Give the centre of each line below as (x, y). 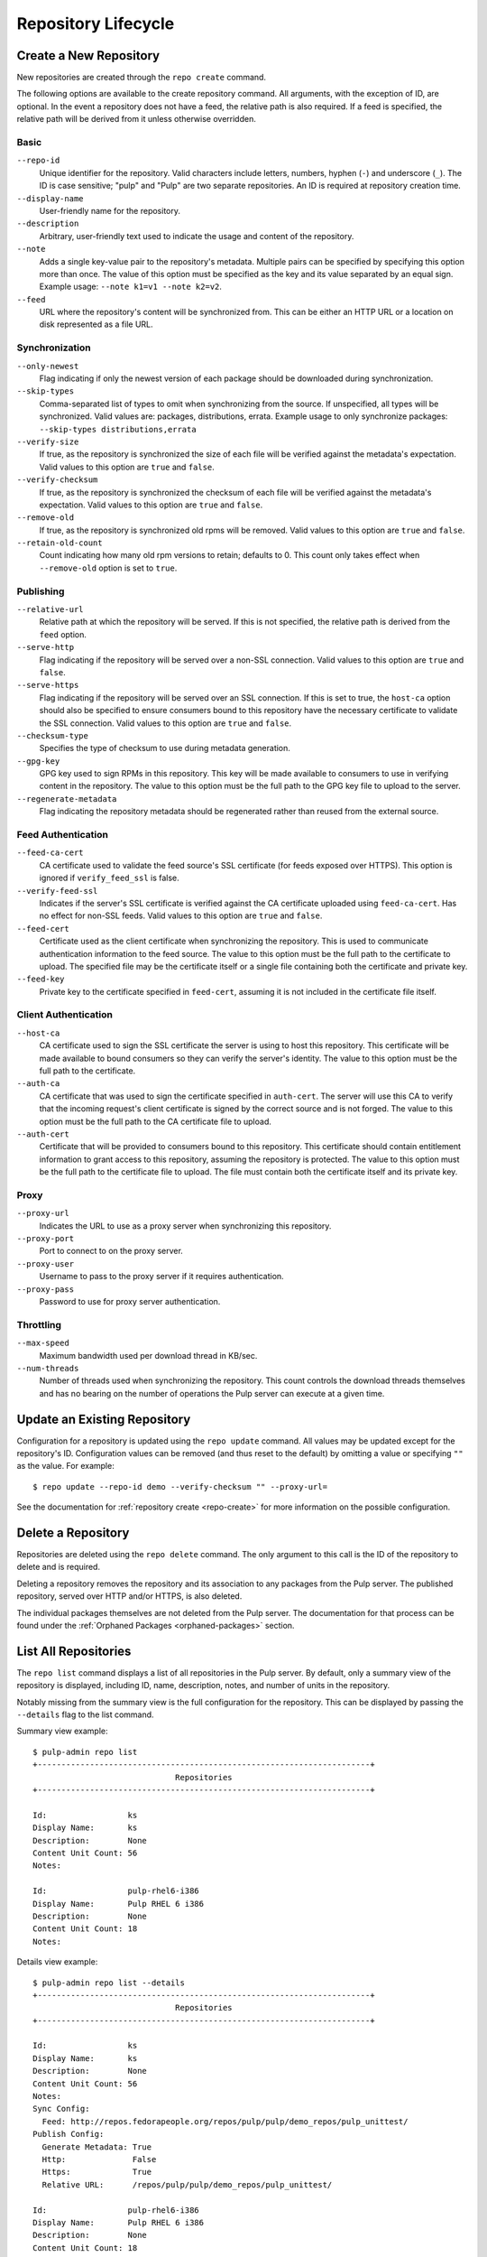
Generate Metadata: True (97, 2147)
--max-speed (43, 1343)
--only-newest (48, 366)
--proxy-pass (46, 1289)
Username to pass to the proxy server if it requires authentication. (161, 1277)
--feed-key (41, 979)
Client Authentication (64, 1015)
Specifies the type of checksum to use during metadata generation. (165, 748)
